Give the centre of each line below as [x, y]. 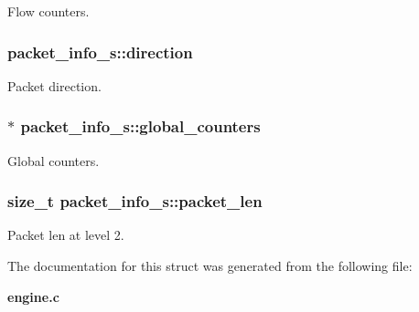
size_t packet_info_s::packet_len [135, 201]
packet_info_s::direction [100, 52]
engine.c [33, 296]
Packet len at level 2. [66, 235]
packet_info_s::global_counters [140, 126]
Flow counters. [48, 11]
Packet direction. [54, 85]
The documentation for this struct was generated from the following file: [210, 266]
